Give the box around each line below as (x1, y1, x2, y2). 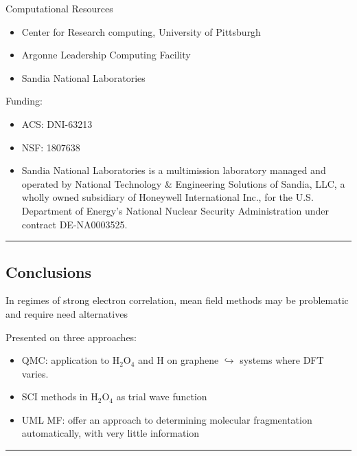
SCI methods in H (21, 389, 98, 404)
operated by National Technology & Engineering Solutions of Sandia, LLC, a (21, 176, 345, 191)
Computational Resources (5, 1, 113, 15)
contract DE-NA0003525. (21, 217, 128, 231)
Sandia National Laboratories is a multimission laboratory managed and (21, 163, 326, 177)
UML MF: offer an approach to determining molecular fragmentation (21, 412, 312, 426)
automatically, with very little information (21, 426, 200, 440)
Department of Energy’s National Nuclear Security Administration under (21, 203, 330, 217)
